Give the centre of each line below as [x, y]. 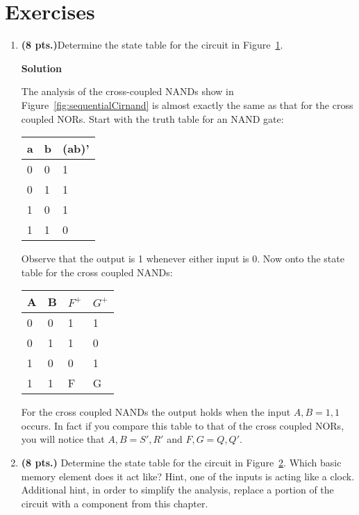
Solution [41, 68]
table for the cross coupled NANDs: [97, 272]
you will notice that [63, 439]
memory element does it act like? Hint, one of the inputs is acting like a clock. [188, 476]
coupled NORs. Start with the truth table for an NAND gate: [152, 118]
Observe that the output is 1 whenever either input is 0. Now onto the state [183, 259]
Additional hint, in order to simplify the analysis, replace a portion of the [177, 490]
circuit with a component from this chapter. [115, 503]
